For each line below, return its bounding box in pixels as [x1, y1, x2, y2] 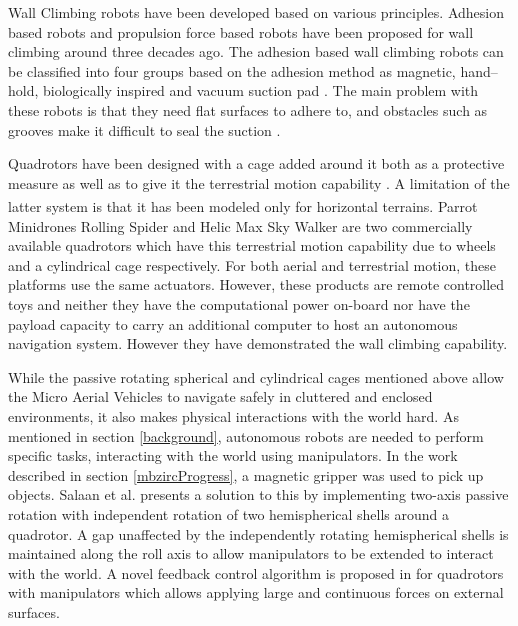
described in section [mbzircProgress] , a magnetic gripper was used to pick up [8, 464, 484, 485]
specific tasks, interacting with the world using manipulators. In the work [8, 445, 458, 466]
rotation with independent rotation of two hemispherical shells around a [8, 503, 450, 524]
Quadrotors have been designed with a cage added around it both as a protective [8, 153, 505, 174]
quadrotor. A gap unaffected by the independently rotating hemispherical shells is [8, 523, 509, 544]
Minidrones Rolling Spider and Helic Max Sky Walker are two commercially [8, 215, 473, 236]
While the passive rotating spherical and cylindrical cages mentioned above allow [8, 366, 504, 387]
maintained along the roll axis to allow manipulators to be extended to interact [8, 543, 494, 564]
